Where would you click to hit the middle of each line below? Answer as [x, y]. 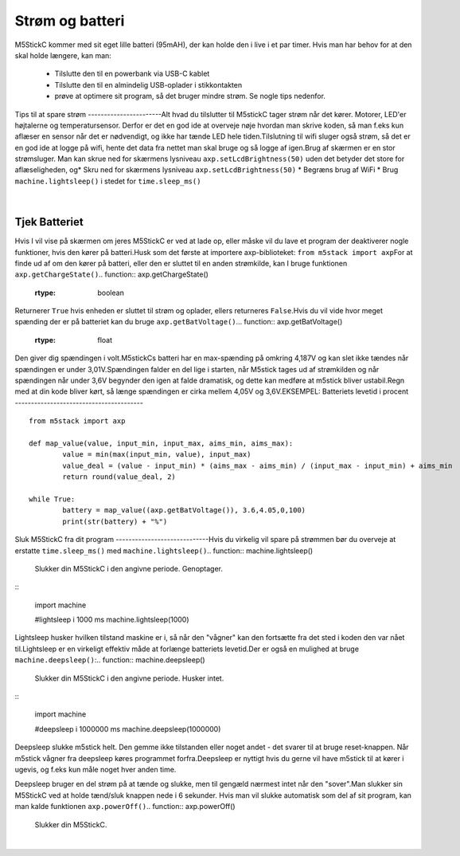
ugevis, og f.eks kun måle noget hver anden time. [96, 769]
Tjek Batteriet [49, 222]
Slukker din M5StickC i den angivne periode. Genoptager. [129, 568]
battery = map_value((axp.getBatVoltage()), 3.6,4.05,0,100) [184, 510]
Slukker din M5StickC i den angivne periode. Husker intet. [129, 678]
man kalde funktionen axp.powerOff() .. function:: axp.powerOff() [125, 807]
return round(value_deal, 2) [119, 477]
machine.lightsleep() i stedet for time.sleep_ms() [108, 181]
